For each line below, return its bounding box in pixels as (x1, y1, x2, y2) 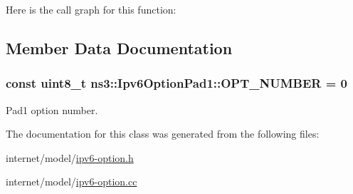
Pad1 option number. (6, 102, 98, 117)
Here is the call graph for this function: (6, 2, 176, 16)
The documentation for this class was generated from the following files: (6, 126, 320, 141)
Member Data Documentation (6, 36, 233, 58)
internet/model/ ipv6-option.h (6, 150, 134, 165)
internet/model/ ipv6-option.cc (6, 174, 137, 189)
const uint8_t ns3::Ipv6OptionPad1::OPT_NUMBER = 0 (6, 74, 348, 92)
